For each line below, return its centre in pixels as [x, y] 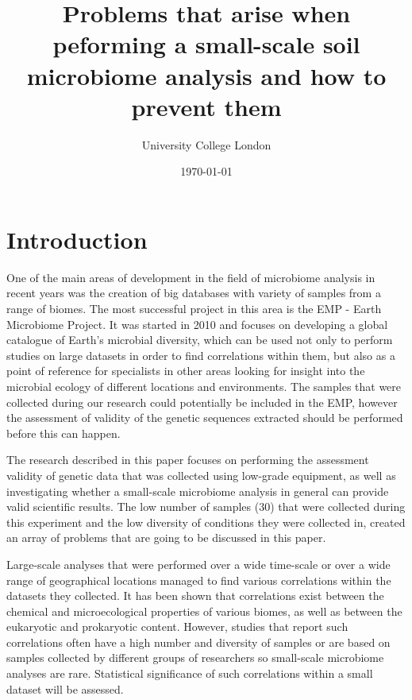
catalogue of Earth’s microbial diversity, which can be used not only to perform [200, 340]
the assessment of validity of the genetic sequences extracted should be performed [205, 418]
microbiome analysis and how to [206, 75]
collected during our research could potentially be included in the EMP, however [202, 402]
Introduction [77, 239]
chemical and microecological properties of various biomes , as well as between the [204, 611]
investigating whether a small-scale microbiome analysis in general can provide [198, 491]
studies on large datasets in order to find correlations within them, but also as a [201, 355]
